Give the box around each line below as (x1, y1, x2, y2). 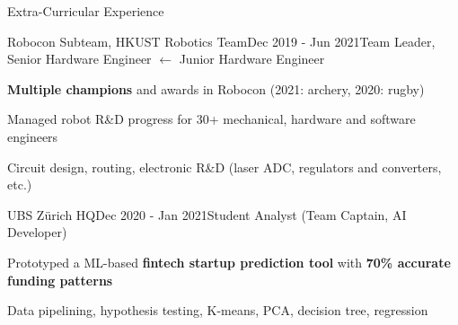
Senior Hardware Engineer (7, 49, 152, 68)
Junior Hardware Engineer (179, 49, 325, 68)
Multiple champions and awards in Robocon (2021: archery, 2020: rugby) (7, 79, 425, 98)
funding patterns (7, 270, 113, 289)
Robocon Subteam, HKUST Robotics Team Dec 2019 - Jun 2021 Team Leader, (7, 31, 436, 50)
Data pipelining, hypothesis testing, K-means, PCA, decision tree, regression (7, 301, 428, 320)
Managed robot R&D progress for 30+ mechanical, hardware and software (7, 110, 416, 128)
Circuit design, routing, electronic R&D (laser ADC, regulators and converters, (7, 157, 442, 176)
